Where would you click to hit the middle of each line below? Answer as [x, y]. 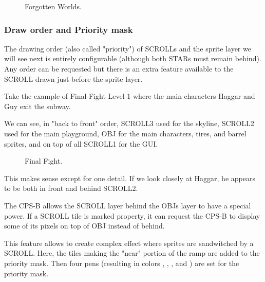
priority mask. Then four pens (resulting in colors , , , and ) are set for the [122, 263]
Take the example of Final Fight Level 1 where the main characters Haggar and [130, 96]
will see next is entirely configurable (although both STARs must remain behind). [133, 58]
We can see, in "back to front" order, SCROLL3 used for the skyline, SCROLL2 [129, 123]
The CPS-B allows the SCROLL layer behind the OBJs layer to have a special [128, 205]
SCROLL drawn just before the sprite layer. [73, 78]
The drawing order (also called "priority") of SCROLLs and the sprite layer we [128, 48]
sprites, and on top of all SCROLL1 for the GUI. [81, 143]
